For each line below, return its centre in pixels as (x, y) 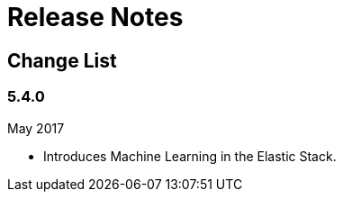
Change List (62, 60)
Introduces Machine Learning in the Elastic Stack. (190, 156)
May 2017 (36, 128)
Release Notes (95, 17)
